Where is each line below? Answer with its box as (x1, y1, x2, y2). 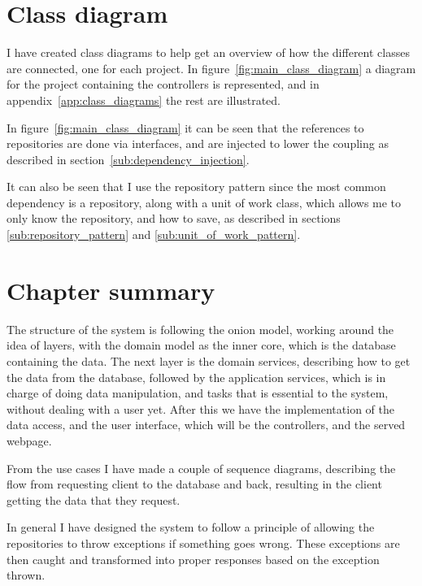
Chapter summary (7, 273, 215, 306)
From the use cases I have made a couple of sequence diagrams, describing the (7, 459, 396, 476)
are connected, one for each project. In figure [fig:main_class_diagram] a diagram (7, 59, 416, 76)
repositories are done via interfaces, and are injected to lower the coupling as (7, 135, 389, 152)
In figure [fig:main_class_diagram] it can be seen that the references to (7, 119, 364, 136)
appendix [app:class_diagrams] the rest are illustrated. (7, 91, 281, 108)
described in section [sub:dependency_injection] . (7, 150, 250, 167)
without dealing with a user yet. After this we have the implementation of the (7, 400, 394, 417)
